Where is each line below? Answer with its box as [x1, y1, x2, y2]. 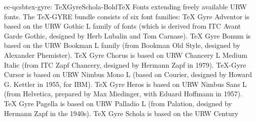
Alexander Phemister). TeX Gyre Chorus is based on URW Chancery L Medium [4, 49, 248, 60]
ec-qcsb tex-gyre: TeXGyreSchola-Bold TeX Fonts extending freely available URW [4, 1, 247, 11]
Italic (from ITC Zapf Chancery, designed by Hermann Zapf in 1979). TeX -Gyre [4, 59, 246, 70]
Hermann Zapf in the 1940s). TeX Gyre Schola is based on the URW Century [4, 108, 239, 118]
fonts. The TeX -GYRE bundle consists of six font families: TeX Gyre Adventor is [4, 11, 250, 21]
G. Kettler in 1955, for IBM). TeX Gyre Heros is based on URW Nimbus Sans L [4, 79, 247, 89]
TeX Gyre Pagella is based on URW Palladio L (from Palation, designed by [4, 98, 232, 108]
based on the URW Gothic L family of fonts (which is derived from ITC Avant [4, 21, 241, 31]
